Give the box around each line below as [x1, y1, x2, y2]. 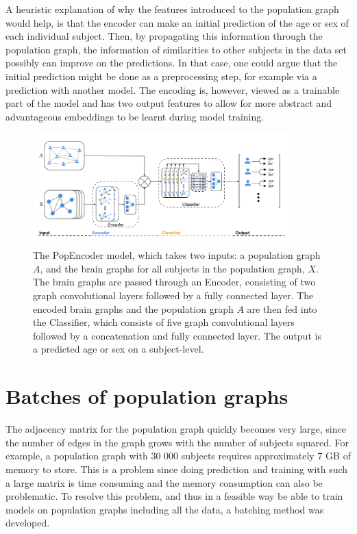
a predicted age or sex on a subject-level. [33, 342, 204, 356]
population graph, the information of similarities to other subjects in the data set [5, 42, 347, 56]
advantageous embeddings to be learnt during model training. [5, 109, 264, 123]
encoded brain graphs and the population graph [33, 301, 234, 316]
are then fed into [247, 301, 317, 316]
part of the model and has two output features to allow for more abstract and [5, 96, 332, 110]
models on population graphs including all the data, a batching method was [5, 502, 324, 516]
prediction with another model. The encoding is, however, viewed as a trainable [5, 82, 340, 97]
